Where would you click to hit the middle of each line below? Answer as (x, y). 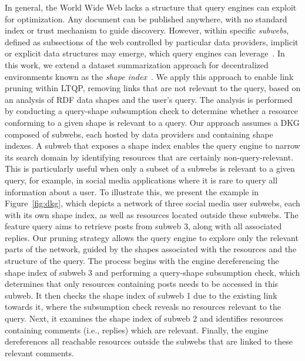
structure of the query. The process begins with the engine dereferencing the (142, 261)
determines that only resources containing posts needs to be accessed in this (142, 284)
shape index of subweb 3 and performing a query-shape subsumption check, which (152, 272)
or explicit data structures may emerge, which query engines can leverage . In (145, 53)
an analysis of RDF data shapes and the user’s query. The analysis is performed (149, 99)
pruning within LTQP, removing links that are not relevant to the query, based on (153, 88)
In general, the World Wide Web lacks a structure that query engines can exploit (151, 7)
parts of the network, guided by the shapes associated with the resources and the (151, 249)
